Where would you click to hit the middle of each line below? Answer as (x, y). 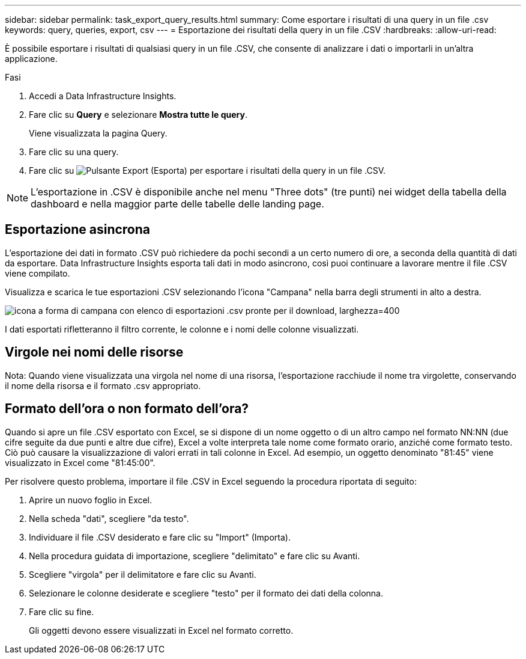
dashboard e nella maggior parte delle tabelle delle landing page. (177, 204)
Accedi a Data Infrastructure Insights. (103, 96)
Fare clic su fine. (62, 611)
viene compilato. (38, 273)
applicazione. (31, 59)
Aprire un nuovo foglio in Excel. (91, 500)
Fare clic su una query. (74, 152)
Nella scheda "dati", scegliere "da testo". (109, 518)
